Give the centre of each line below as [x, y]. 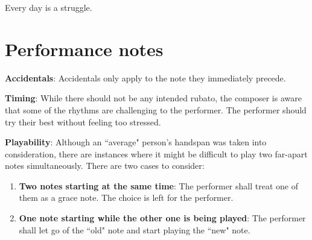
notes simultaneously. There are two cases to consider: [105, 166]
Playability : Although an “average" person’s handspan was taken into [136, 142]
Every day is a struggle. [49, 7]
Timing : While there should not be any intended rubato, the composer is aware [153, 98]
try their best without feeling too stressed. [83, 122]
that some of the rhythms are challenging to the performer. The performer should [156, 109]
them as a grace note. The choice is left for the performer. [126, 197]
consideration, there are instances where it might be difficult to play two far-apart [156, 153]
